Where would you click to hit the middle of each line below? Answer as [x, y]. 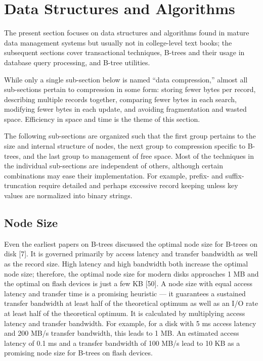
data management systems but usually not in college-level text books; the [118, 42]
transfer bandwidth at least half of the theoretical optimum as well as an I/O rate [131, 303]
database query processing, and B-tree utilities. [77, 62]
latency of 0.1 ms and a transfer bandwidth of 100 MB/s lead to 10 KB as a [122, 343]
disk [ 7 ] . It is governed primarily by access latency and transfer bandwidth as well [131, 254]
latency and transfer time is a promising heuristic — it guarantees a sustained [125, 293]
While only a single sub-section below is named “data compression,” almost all [126, 79]
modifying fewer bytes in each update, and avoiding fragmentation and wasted [125, 109]
